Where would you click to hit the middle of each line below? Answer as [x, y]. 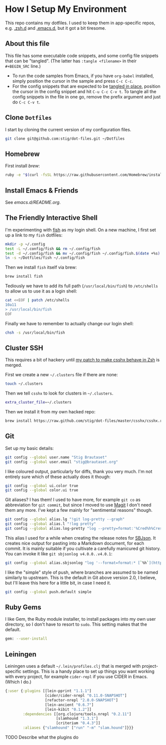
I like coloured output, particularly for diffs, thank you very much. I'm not [79, 471]
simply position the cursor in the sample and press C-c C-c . [73, 81]
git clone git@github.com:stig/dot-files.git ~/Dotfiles [65, 139]
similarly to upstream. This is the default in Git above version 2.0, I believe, [81, 577]
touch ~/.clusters [24, 384]
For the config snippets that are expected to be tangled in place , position [86, 86]
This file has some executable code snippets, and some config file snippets [82, 55]
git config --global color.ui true [42, 490]
